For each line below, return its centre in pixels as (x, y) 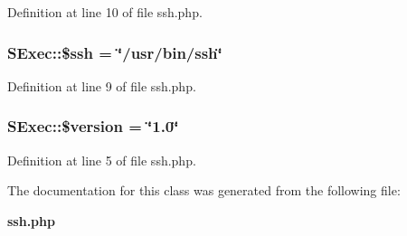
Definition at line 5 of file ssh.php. (102, 160)
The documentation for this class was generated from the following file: (204, 190)
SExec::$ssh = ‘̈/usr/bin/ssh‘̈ (115, 52)
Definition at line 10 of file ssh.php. (105, 12)
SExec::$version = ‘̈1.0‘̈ (93, 126)
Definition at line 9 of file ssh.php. (102, 85)
